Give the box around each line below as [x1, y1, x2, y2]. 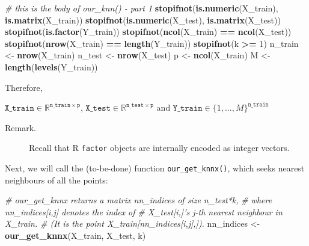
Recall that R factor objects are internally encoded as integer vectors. [29, 141, 290, 154]
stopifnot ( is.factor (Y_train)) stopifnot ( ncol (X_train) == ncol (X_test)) [5, 25, 292, 38]
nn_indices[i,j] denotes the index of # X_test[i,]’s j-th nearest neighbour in [5, 205, 283, 218]
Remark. [5, 121, 36, 134]
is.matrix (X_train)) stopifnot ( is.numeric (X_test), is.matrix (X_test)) [5, 13, 281, 26]
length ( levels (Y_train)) [5, 60, 98, 73]
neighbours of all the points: [5, 173, 108, 186]
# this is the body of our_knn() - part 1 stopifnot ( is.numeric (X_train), [5, 2, 278, 14]
